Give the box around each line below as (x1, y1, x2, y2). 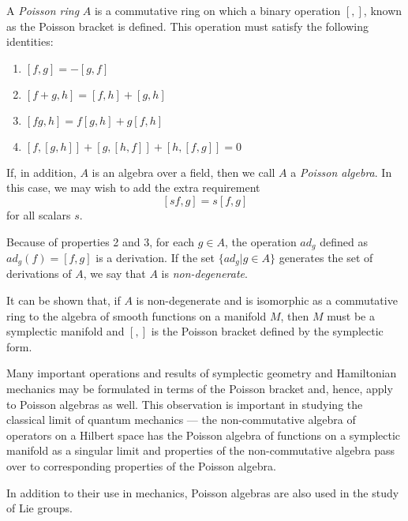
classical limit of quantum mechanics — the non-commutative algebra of (6, 411, 356, 428)
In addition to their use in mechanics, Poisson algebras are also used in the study (6, 484, 399, 500)
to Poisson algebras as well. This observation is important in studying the (6, 395, 363, 412)
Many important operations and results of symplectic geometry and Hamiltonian (6, 365, 397, 381)
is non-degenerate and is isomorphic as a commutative (136, 292, 398, 309)
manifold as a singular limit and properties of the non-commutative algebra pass (6, 442, 395, 459)
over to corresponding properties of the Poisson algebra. (6, 458, 276, 474)
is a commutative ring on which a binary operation (94, 2, 341, 18)
